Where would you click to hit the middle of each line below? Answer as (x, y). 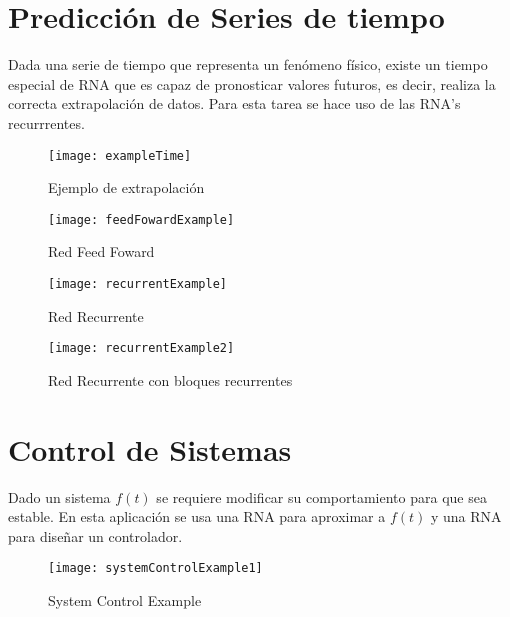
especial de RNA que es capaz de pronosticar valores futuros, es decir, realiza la (252, 83)
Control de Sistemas (150, 448)
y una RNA (466, 516)
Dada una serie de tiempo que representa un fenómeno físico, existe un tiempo (248, 64)
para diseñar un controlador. (95, 535)
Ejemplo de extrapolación (126, 187)
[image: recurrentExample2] (141, 348)
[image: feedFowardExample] (141, 219)
